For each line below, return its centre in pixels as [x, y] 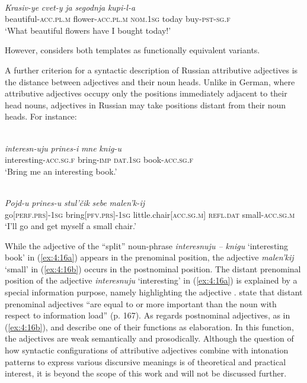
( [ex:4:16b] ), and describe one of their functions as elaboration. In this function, [149, 326]
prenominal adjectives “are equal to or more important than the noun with [141, 303]
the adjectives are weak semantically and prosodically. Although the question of [149, 338]
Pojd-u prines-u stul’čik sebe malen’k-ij [75, 202]
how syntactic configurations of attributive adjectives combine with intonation [147, 350]
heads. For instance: [41, 116]
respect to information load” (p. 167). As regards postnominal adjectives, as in [148, 315]
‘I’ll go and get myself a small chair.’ [71, 226]
